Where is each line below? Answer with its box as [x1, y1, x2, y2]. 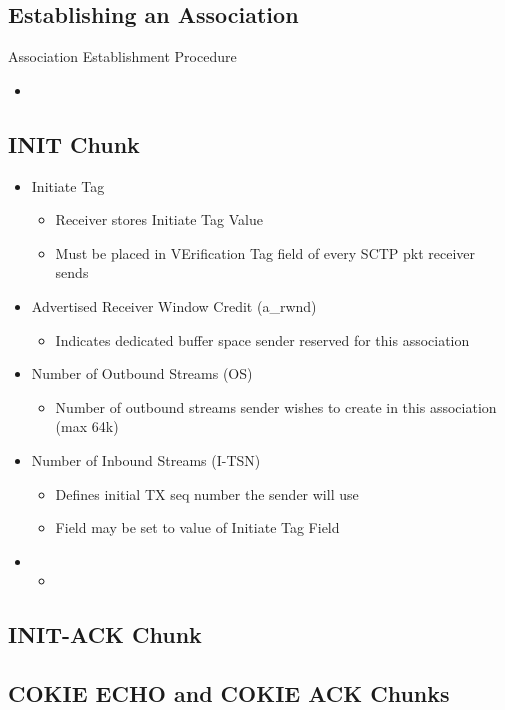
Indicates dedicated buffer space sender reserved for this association [55, 329, 470, 350]
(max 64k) [55, 416, 119, 437]
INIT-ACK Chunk [8, 619, 202, 650]
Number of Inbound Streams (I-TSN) [31, 449, 261, 470]
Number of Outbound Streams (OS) [31, 363, 253, 384]
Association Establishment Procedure [8, 46, 237, 67]
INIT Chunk [8, 128, 140, 159]
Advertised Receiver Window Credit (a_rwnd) [31, 295, 317, 316]
